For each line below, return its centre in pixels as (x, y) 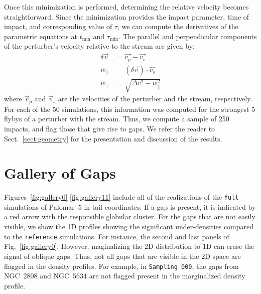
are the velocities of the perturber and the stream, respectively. (155, 99)
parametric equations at (41, 36)
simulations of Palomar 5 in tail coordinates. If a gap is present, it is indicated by (130, 206)
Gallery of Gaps (60, 173)
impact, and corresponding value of (58, 26)
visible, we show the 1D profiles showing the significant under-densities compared (129, 227)
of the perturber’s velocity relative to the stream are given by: (99, 46)
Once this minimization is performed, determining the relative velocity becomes (126, 7)
